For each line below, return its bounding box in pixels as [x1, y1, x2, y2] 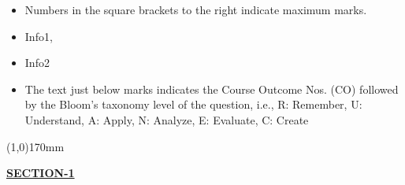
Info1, [24, 28, 53, 44]
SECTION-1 [6, 165, 75, 181]
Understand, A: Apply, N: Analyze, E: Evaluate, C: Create [24, 111, 309, 128]
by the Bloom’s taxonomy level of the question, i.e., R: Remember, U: [24, 96, 362, 113]
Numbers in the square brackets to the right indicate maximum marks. [24, 2, 367, 17]
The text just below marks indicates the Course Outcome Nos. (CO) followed [24, 80, 399, 97]
